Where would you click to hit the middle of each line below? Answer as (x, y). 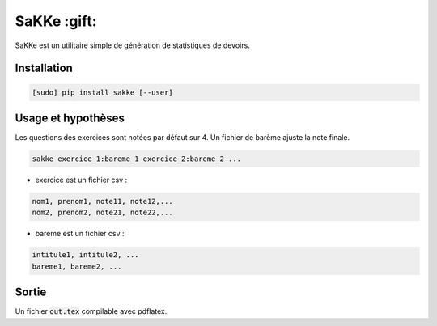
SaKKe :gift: (56, 21)
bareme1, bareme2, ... (77, 266)
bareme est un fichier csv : (80, 234)
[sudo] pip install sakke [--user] (102, 92)
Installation (44, 68)
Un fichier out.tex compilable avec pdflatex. (91, 311)
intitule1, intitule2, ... (85, 255)
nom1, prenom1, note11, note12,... (102, 201)
